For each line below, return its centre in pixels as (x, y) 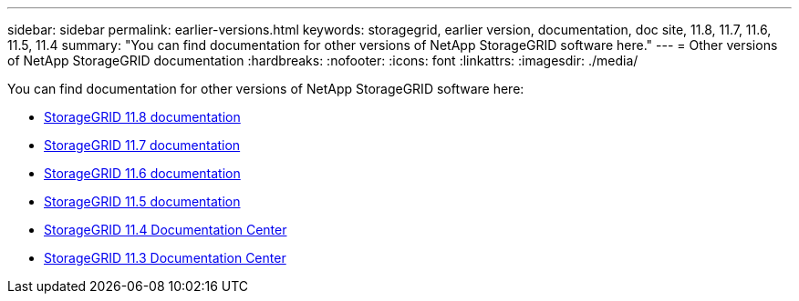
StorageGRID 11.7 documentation (142, 145)
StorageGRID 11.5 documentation (142, 201)
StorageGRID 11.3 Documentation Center (165, 258)
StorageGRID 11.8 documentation (142, 117)
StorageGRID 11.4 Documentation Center (166, 230)
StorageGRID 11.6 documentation (142, 173)
